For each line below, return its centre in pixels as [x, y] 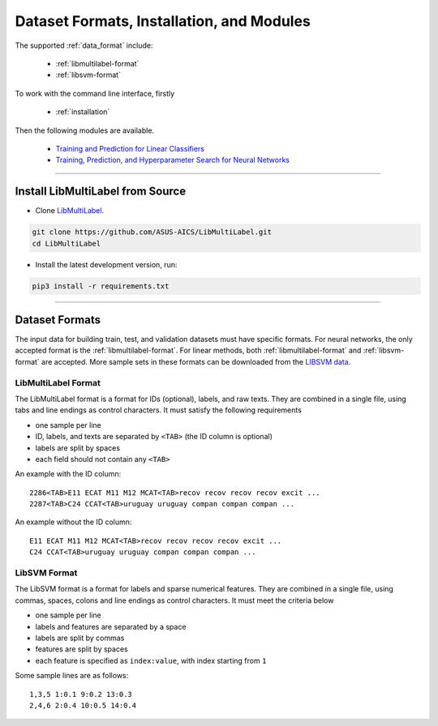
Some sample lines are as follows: [72, 676]
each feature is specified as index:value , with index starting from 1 [151, 660]
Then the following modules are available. [84, 130]
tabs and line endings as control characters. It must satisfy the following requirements [158, 410]
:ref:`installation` [83, 112]
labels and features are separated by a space [111, 626]
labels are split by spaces [78, 448]
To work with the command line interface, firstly [95, 93]
